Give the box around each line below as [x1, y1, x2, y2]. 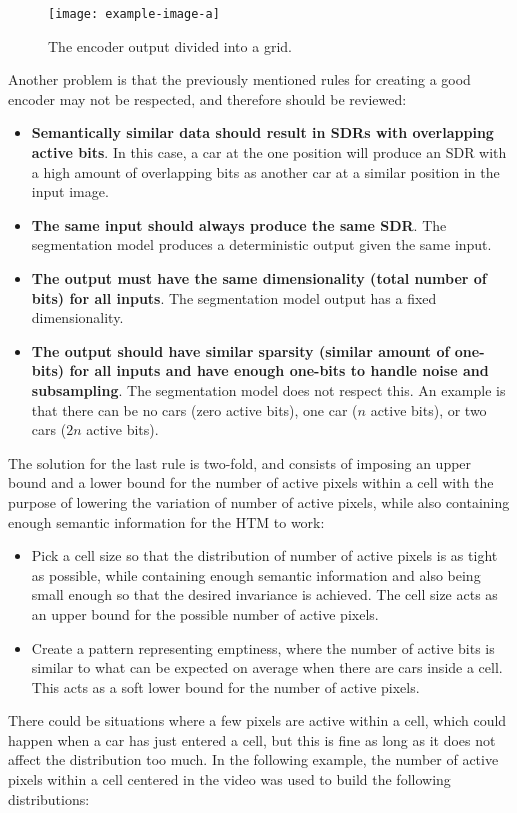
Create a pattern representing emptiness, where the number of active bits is [31, 637, 495, 658]
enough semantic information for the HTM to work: [8, 511, 325, 532]
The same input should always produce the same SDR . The [31, 214, 447, 235]
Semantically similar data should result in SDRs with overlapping [31, 122, 494, 143]
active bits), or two [370, 399, 487, 420]
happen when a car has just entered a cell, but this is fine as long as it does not [8, 729, 496, 750]
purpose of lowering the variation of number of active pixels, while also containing [8, 491, 510, 512]
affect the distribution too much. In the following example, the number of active [8, 749, 499, 770]
